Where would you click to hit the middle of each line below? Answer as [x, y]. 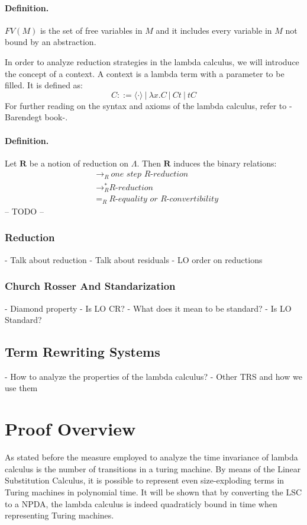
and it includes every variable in [214, 30]
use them [21, 388]
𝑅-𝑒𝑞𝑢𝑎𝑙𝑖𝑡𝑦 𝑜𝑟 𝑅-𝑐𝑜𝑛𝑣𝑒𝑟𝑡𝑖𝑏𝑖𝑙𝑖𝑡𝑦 [164, 199]
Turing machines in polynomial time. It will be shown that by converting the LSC [153, 492]
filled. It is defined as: [44, 85]
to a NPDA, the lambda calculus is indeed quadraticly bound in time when [141, 503]
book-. [56, 117]
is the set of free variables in [91, 30]
